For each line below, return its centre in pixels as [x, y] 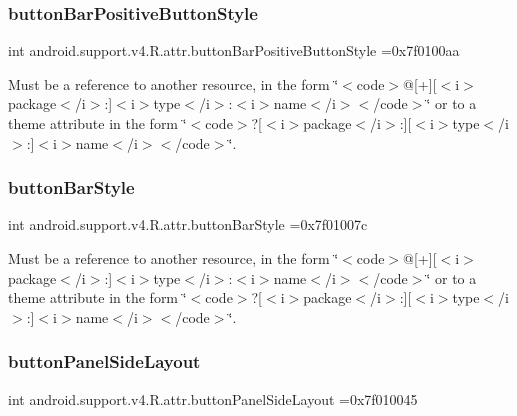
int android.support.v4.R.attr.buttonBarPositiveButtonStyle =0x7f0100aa [234, 50]
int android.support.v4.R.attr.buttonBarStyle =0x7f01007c [188, 224]
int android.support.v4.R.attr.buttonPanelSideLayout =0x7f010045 [213, 398]
